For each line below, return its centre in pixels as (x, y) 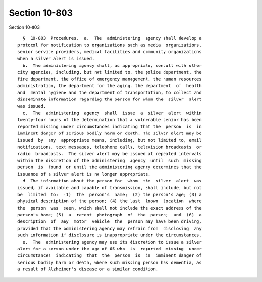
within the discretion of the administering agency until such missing (110, 160)
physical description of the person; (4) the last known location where (110, 201)
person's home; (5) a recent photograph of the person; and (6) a (110, 215)
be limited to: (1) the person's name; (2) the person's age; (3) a (110, 194)
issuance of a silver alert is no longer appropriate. (84, 174)
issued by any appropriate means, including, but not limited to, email (110, 140)
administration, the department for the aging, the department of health (110, 86)
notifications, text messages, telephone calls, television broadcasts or (110, 147)
